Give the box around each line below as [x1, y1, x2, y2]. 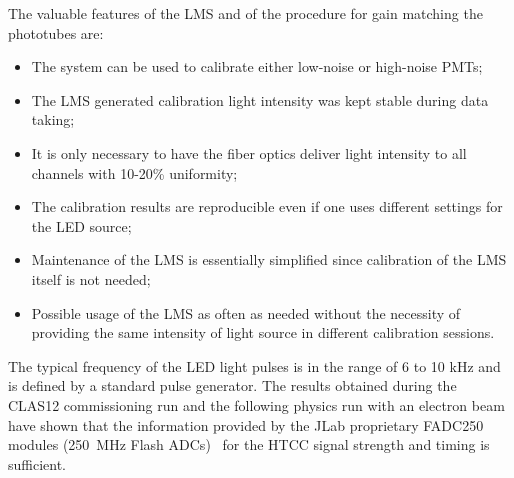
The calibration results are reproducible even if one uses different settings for [31, 196, 503, 217]
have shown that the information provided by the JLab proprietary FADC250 [8, 414, 484, 435]
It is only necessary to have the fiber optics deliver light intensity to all [31, 142, 467, 163]
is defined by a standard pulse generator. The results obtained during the [8, 375, 457, 396]
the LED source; [31, 215, 132, 236]
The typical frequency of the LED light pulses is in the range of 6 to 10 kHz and [8, 355, 501, 376]
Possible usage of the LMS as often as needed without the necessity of [31, 302, 461, 323]
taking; [31, 109, 75, 130]
